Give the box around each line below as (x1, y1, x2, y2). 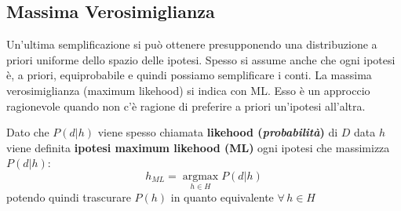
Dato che (6, 124, 49, 140)
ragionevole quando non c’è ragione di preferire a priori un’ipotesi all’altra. (6, 97, 366, 114)
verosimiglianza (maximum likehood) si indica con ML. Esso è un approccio (6, 82, 370, 98)
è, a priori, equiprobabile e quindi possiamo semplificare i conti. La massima (6, 67, 372, 83)
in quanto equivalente (170, 189, 274, 206)
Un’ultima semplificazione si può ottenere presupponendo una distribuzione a (6, 36, 377, 53)
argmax (182, 170, 219, 182)
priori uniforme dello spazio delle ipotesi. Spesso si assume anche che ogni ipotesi (6, 51, 396, 67)
